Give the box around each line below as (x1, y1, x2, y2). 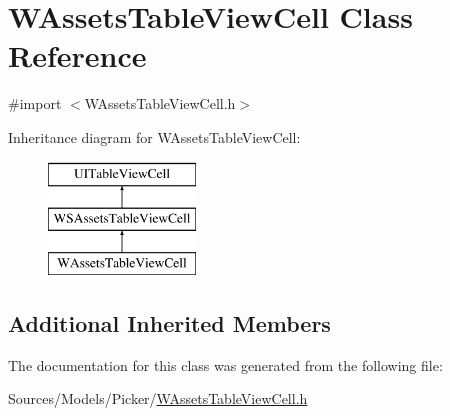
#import (8, 93, 62, 114)
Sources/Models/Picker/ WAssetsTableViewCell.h (8, 388, 308, 409)
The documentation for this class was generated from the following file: (8, 354, 443, 375)
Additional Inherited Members (8, 307, 331, 338)
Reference (8, 35, 147, 76)
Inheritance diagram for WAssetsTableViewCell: (8, 126, 301, 147)
